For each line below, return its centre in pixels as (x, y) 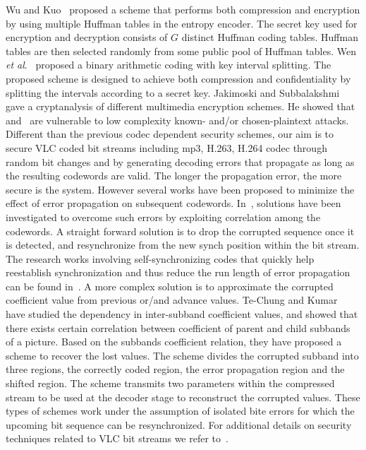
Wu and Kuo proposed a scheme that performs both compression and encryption (183, 9)
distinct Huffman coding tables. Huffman (270, 37)
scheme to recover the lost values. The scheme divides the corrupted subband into (182, 355)
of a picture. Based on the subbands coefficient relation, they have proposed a (174, 342)
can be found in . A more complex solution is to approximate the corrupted (170, 286)
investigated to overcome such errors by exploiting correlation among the (163, 217)
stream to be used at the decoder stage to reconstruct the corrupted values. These (183, 397)
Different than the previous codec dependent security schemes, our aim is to (170, 134)
